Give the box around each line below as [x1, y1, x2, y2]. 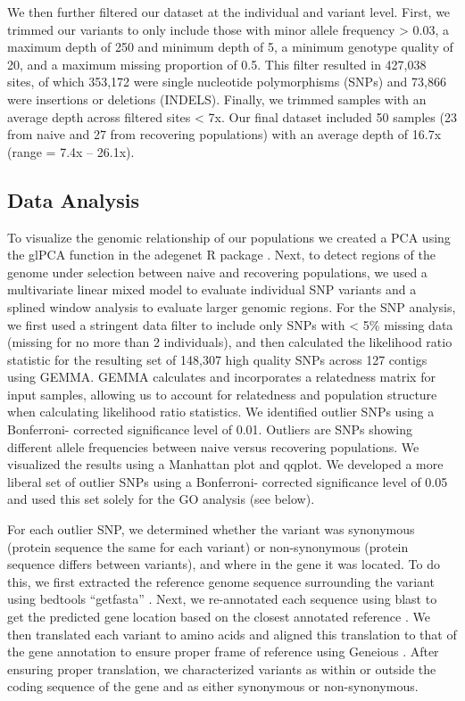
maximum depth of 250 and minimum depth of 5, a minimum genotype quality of [7, 37, 453, 56]
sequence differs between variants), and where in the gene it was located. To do [7, 555, 440, 573]
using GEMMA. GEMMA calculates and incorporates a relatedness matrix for [7, 367, 436, 386]
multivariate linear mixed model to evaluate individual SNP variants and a [7, 280, 417, 299]
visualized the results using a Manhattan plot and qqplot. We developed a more [7, 455, 444, 474]
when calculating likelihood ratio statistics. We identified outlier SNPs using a [7, 402, 435, 421]
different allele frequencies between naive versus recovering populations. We [7, 437, 419, 456]
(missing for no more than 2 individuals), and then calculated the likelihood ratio [7, 333, 453, 351]
